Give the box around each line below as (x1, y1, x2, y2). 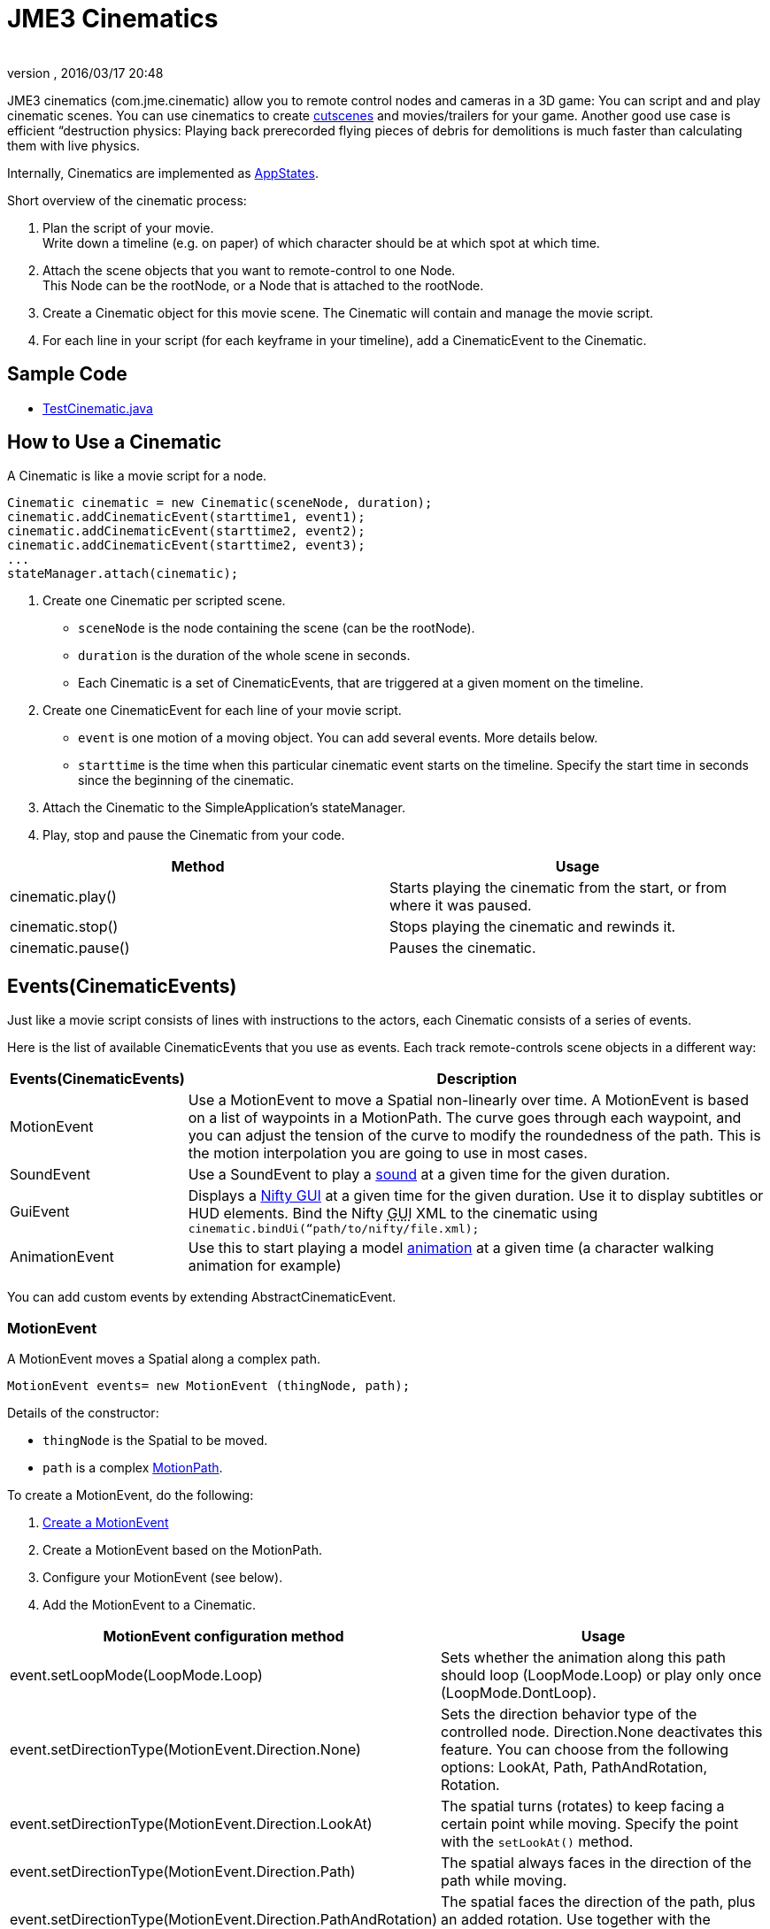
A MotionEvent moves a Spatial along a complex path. (7, 1351, 320, 1367)
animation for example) (188, 1257, 342, 1275)
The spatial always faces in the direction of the (441, 1854, 752, 1872)
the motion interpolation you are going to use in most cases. (188, 1144, 588, 1163)
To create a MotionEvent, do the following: (7, 1487, 254, 1503)
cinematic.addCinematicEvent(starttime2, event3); (7, 538, 366, 553)
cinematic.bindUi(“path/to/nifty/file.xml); (188, 1222, 480, 1236)
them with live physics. (7, 137, 141, 153)
